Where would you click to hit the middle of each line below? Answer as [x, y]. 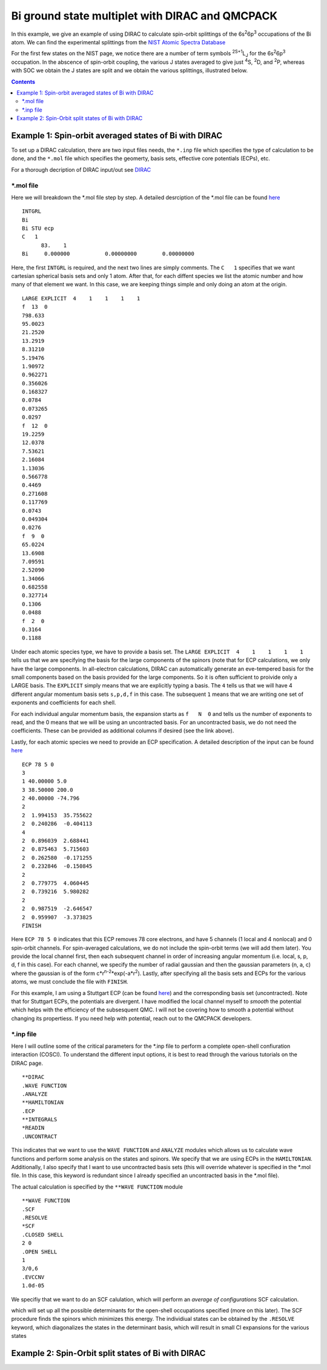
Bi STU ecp [38, 228]
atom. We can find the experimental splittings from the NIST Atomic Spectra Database [118, 42]
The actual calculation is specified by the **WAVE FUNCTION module [97, 1187]
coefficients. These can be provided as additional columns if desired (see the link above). [123, 731]
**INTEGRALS [40, 1120]
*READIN [33, 1128]
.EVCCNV [33, 1277]
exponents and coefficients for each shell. [64, 703]
